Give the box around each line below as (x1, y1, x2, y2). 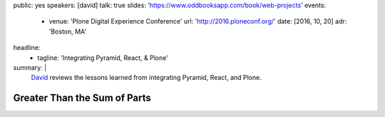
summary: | (13, 63, 47, 71)
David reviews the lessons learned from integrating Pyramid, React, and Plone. (31, 73, 262, 82)
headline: (13, 44, 41, 52)
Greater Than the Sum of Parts (13, 92, 151, 104)
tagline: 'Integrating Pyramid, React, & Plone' (37, 54, 169, 62)
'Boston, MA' (48, 27, 87, 36)
